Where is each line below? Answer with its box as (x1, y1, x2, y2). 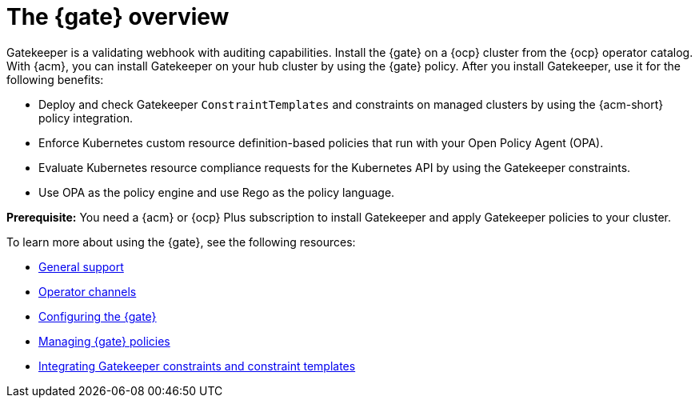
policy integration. (38, 110, 133, 125)
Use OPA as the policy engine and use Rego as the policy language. (38, 185, 395, 199)
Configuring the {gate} (38, 309, 157, 323)
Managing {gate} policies (38, 334, 170, 348)
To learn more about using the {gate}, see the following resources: (6, 234, 356, 249)
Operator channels (38, 284, 137, 298)
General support (38, 259, 124, 274)
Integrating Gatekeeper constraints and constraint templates (38, 358, 356, 373)
